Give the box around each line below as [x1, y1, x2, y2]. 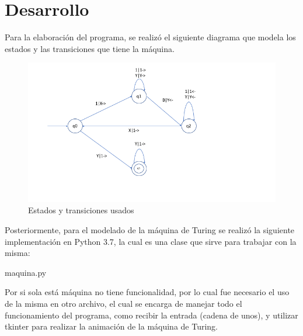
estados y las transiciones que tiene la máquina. [5, 42, 175, 54]
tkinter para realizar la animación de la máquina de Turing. [5, 320, 218, 332]
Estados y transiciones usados [28, 204, 134, 216]
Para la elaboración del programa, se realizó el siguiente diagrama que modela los [5, 31, 296, 43]
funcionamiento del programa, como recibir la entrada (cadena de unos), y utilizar [5, 309, 298, 321]
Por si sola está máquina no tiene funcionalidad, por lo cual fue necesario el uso [5, 286, 290, 298]
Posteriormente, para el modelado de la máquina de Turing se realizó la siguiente [5, 224, 295, 235]
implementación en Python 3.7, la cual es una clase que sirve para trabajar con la [5, 235, 297, 247]
